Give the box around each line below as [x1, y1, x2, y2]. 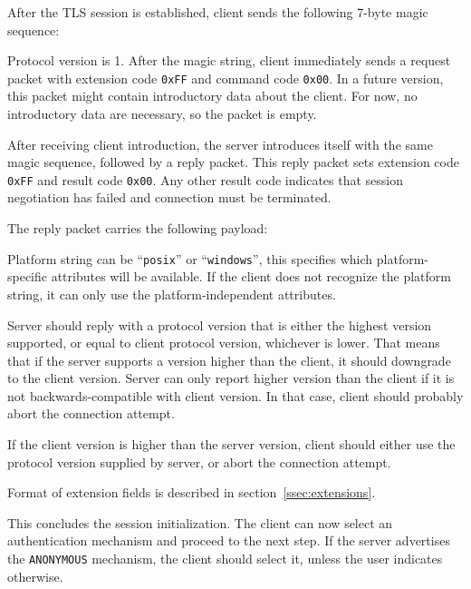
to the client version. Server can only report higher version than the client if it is [7, 368, 455, 388]
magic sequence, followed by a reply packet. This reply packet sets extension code [7, 152, 459, 172]
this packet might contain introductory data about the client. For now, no [7, 86, 418, 105]
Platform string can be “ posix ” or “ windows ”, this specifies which [7, 249, 373, 268]
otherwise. [7, 566, 63, 585]
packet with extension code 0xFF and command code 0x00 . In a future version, [7, 68, 444, 87]
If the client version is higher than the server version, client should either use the [7, 435, 456, 454]
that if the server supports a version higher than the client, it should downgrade [7, 350, 451, 369]
